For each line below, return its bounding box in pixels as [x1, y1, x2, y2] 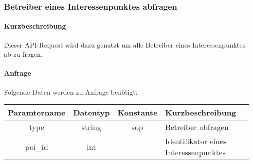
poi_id [25, 141, 48, 152]
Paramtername [8, 107, 66, 118]
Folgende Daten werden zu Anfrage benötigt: [4, 86, 138, 97]
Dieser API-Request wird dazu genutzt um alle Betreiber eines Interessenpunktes [4, 39, 246, 49]
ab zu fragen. [4, 49, 43, 59]
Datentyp [73, 107, 110, 118]
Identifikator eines [165, 135, 227, 147]
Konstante [117, 107, 158, 118]
